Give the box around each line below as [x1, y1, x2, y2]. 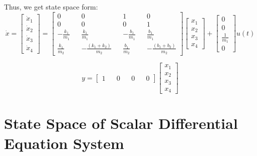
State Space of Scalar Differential [4, 113, 238, 133]
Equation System [4, 132, 124, 153]
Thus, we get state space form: [4, 2, 98, 12]
